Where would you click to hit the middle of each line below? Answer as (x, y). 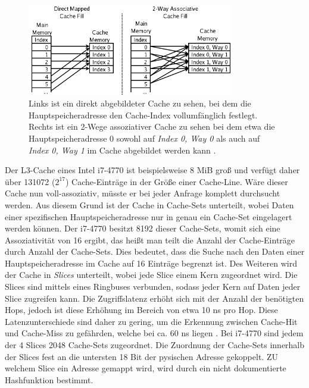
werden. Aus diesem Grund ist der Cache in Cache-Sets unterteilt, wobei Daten (149, 204)
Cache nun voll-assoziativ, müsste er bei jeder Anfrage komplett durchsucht (143, 193)
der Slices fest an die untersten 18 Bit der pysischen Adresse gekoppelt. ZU (141, 356)
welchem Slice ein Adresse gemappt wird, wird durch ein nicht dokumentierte (146, 368)
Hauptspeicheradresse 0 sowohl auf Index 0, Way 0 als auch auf (144, 138)
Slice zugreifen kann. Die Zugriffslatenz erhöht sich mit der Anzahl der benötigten (154, 298)
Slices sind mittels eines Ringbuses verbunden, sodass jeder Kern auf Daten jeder (153, 287)
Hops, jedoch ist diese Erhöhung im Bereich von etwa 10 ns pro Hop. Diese (141, 310)
